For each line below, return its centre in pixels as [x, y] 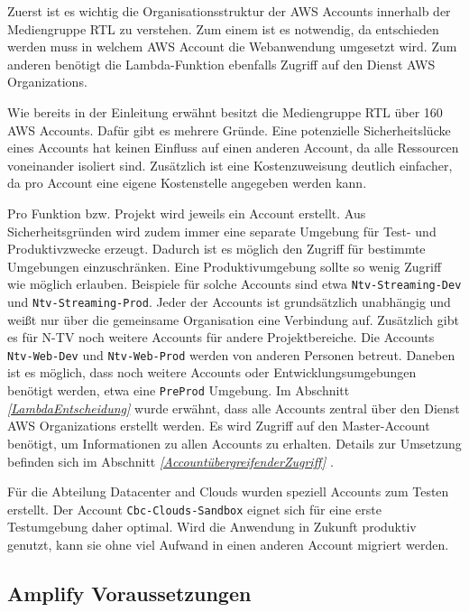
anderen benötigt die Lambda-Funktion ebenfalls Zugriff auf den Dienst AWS [221, 64]
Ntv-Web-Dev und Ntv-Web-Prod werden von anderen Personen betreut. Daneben [231, 354]
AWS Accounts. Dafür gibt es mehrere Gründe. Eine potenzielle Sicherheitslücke [229, 130]
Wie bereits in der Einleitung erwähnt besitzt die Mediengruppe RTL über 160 [225, 111]
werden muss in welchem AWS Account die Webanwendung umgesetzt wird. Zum [232, 46]
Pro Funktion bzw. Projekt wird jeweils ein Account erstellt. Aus [187, 213]
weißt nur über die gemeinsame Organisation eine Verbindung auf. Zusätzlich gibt [233, 319]
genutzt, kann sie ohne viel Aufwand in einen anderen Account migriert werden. [228, 544]
